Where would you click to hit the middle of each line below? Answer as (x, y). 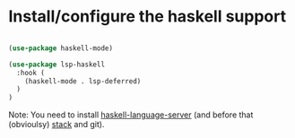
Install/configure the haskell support (147, 17)
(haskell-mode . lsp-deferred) (83, 81)
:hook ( (31, 73)
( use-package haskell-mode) (61, 48)
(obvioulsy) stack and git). (56, 125)
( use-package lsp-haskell (56, 65)
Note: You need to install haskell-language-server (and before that (131, 115)
